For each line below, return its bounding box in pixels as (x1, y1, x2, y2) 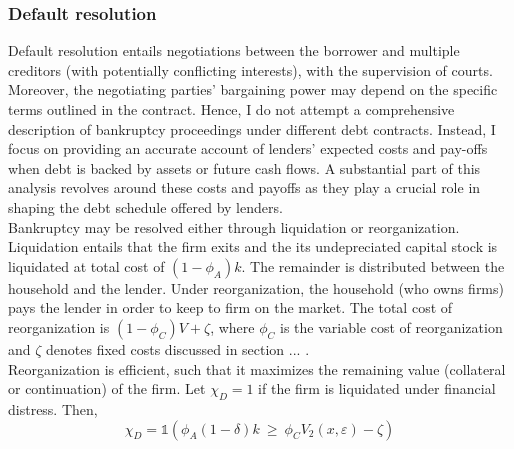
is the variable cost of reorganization (279, 316, 503, 337)
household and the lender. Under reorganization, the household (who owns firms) (8, 277, 504, 298)
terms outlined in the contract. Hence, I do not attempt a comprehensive (8, 99, 455, 119)
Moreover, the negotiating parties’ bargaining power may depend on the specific (8, 79, 498, 100)
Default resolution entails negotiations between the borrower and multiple (8, 40, 460, 61)
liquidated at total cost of (8, 255, 165, 276)
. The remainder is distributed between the (241, 255, 505, 276)
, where (210, 316, 255, 337)
